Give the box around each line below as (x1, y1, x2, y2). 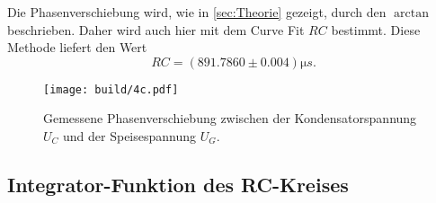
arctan (394, 7, 430, 20)
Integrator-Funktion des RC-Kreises (7, 171, 349, 199)
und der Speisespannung (63, 127, 197, 146)
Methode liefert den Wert (7, 38, 147, 57)
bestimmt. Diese (331, 20, 421, 39)
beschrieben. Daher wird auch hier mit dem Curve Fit (7, 20, 305, 39)
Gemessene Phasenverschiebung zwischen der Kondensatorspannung (43, 109, 417, 128)
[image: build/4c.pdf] (43, 83, 179, 96)
